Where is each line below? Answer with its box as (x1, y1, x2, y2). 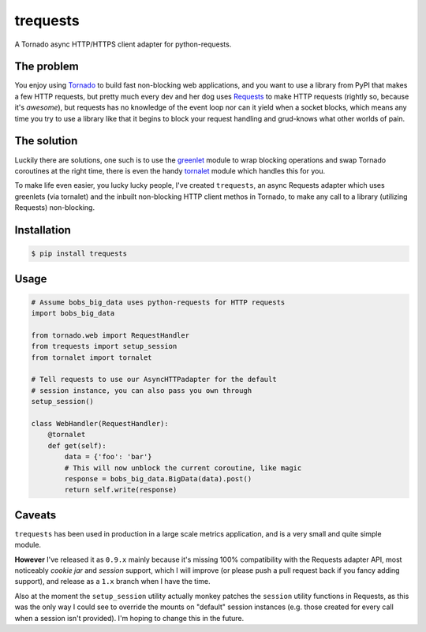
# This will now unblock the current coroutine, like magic (64, 463, 302, 473)
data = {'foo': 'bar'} (64, 452, 153, 462)
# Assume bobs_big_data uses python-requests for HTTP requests (31, 297, 286, 307)
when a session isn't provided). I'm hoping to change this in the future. (14, 613, 245, 623)
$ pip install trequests (31, 249, 128, 258)
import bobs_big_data (31, 309, 115, 318)
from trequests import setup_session (31, 342, 177, 351)
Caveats (14, 508, 57, 522)
